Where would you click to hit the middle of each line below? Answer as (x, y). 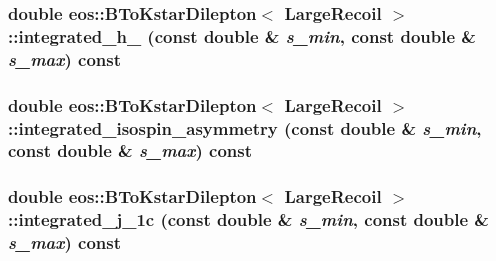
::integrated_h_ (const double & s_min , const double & (242, 35)
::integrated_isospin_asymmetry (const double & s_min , (245, 127)
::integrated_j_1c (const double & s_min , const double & (248, 219)
